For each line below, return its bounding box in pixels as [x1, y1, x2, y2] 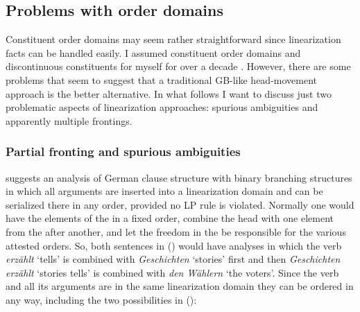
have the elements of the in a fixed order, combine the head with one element [6, 211, 334, 225]
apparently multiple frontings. [6, 113, 132, 128]
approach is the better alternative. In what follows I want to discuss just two [6, 86, 332, 101]
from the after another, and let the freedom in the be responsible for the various [6, 224, 346, 239]
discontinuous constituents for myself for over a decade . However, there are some [6, 59, 351, 73]
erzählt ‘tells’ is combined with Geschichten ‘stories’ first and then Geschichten [6, 252, 341, 266]
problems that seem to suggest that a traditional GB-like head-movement [6, 72, 318, 87]
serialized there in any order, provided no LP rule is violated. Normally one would [6, 197, 354, 211]
